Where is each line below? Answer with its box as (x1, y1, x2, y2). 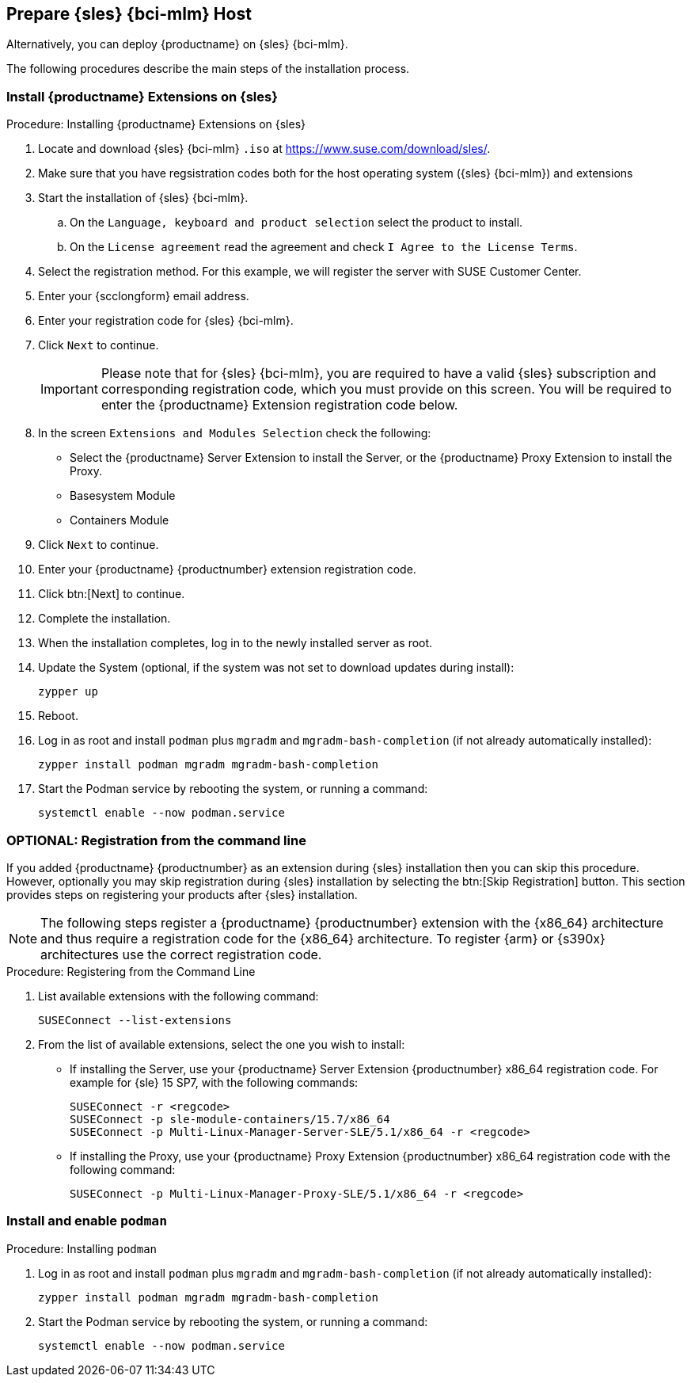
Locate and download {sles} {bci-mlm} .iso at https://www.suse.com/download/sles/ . (38, 142, 491, 156)
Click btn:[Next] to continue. (38, 587, 185, 601)
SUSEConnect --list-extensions (38, 1013, 232, 1027)
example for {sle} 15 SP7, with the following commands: (70, 1075, 359, 1089)
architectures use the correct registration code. (40, 946, 322, 962)
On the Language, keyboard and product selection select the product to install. (70, 215, 523, 230)
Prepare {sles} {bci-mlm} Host (6, 4, 252, 24)
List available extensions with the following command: (38, 989, 319, 1003)
